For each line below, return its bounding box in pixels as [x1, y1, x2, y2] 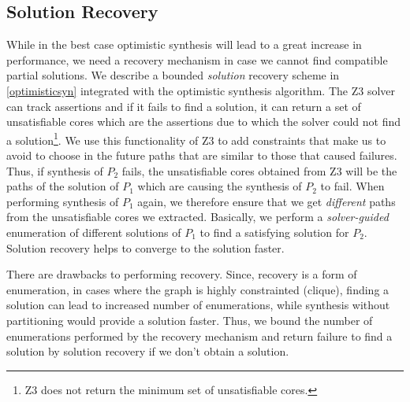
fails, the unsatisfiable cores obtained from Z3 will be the [121, 162, 397, 179]
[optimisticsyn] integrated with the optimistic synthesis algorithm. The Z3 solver [6, 82, 395, 98]
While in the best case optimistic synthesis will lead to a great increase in [6, 36, 362, 53]
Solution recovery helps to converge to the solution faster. [6, 239, 285, 256]
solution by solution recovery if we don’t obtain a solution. [6, 343, 289, 360]
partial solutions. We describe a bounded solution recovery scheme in [6, 67, 340, 83]
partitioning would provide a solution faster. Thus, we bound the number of [6, 312, 373, 328]
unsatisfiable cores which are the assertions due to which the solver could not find [6, 113, 401, 130]
